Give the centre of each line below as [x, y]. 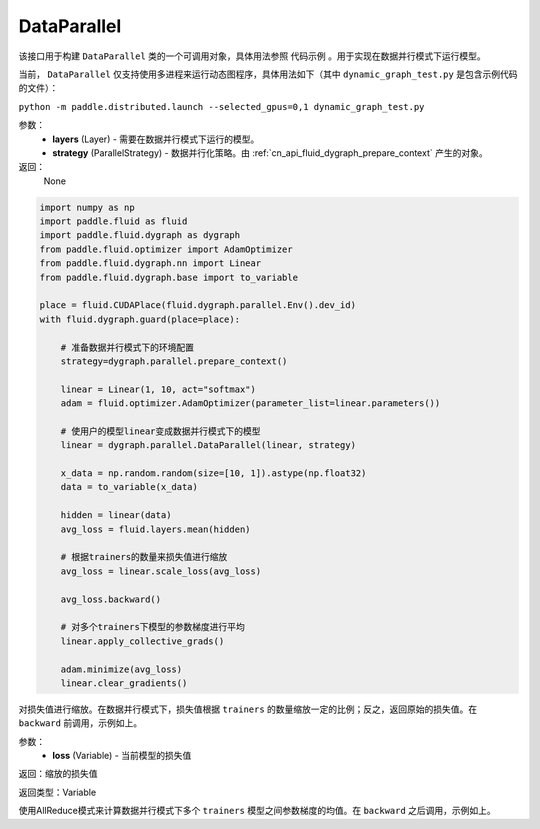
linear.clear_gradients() [124, 683]
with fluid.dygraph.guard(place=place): [139, 319]
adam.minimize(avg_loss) [121, 669]
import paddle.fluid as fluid [113, 221]
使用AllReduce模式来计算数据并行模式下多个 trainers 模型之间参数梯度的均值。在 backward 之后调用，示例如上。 [257, 811]
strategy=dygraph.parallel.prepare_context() [174, 361]
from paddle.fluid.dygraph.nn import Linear [150, 263]
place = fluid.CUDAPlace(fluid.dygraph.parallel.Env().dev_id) [198, 305]
